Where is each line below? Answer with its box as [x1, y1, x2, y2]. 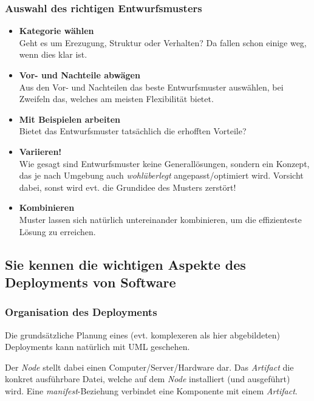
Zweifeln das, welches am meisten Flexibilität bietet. [19, 92, 214, 105]
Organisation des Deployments [5, 304, 157, 320]
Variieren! [19, 145, 62, 157]
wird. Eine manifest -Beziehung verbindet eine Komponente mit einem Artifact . [5, 384, 298, 397]
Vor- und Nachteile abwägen [19, 69, 140, 81]
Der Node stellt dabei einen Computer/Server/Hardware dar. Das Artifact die [5, 360, 294, 373]
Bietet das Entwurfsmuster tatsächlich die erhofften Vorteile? [19, 125, 247, 137]
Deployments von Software [5, 272, 176, 291]
